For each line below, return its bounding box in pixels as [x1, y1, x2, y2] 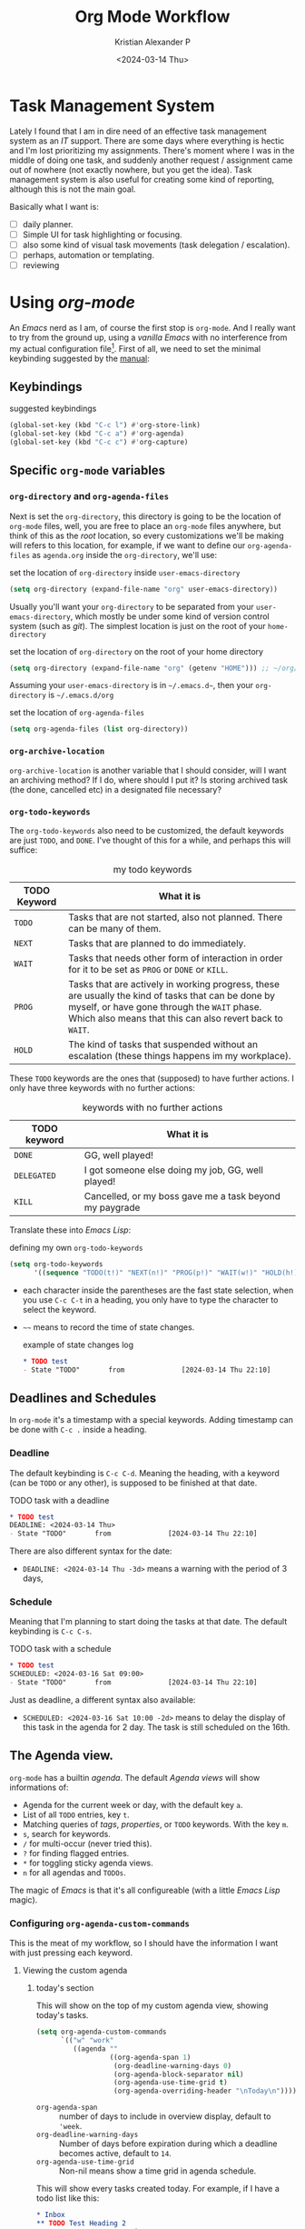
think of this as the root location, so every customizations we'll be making [9, 530, 284, 541]
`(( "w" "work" [60, 2036, 114, 2045]
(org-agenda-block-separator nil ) [113, 2070, 244, 2079]
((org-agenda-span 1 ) [109, 2053, 192, 2062]
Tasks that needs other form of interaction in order [67, 952, 283, 965]
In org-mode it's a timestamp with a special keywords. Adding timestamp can [9, 1414, 293, 1425]
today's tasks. [35, 2010, 89, 2021]
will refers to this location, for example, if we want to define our [9, 539, 246, 551]
